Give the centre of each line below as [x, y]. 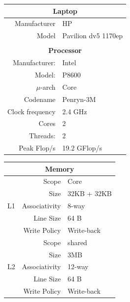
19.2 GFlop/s [82, 148]
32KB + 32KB [90, 193]
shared [77, 242]
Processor [65, 50]
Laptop [65, 11]
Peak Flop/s [37, 148]
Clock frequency [32, 111]
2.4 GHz [75, 111]
